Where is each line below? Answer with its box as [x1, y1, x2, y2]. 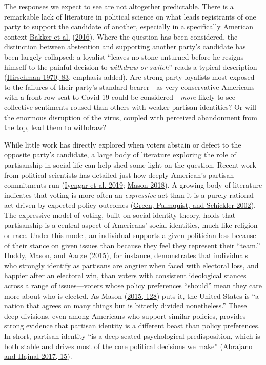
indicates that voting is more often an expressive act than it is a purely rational [4, 189, 254, 200]
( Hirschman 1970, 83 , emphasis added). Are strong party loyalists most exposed [4, 71, 255, 82]
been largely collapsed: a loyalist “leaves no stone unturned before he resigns [4, 51, 244, 62]
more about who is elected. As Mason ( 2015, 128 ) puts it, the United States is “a [4, 290, 259, 301]
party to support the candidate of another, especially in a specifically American [4, 21, 254, 32]
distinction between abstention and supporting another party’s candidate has [4, 41, 246, 52]
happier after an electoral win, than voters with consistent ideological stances [4, 270, 247, 281]
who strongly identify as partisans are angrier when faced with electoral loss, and [4, 260, 259, 270]
